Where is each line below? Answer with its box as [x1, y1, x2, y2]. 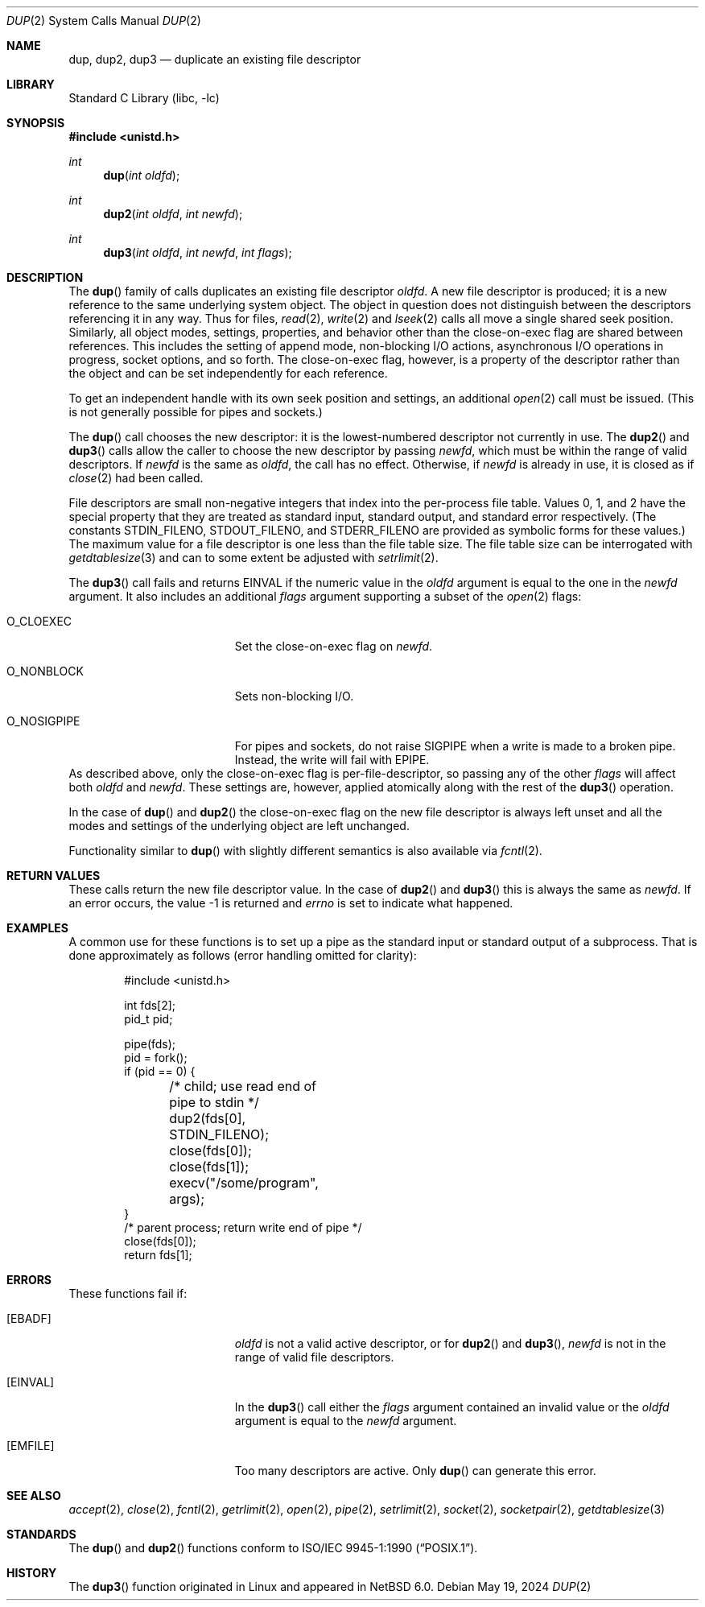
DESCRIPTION [6, 271, 84, 284]
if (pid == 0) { [124, 1064, 196, 1078]
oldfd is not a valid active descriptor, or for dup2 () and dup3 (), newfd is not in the [234, 1336, 666, 1350]
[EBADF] [6, 1312, 52, 1325]
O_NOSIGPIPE [6, 714, 80, 728]
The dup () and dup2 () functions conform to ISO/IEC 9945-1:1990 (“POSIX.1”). [68, 1541, 478, 1555]
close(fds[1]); [169, 1159, 249, 1175]
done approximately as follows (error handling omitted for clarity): [68, 948, 417, 962]
